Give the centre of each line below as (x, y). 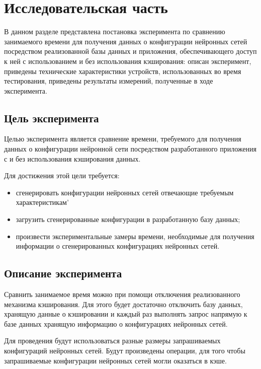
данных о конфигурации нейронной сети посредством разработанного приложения (130, 149)
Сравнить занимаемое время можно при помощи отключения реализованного (122, 294)
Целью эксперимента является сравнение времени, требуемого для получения (123, 139)
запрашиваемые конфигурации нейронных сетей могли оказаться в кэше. (115, 360)
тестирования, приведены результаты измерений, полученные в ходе (109, 81)
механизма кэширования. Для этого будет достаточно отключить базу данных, (123, 304)
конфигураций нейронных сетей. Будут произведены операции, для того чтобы (125, 350)
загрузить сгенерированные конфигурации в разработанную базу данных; (128, 219)
